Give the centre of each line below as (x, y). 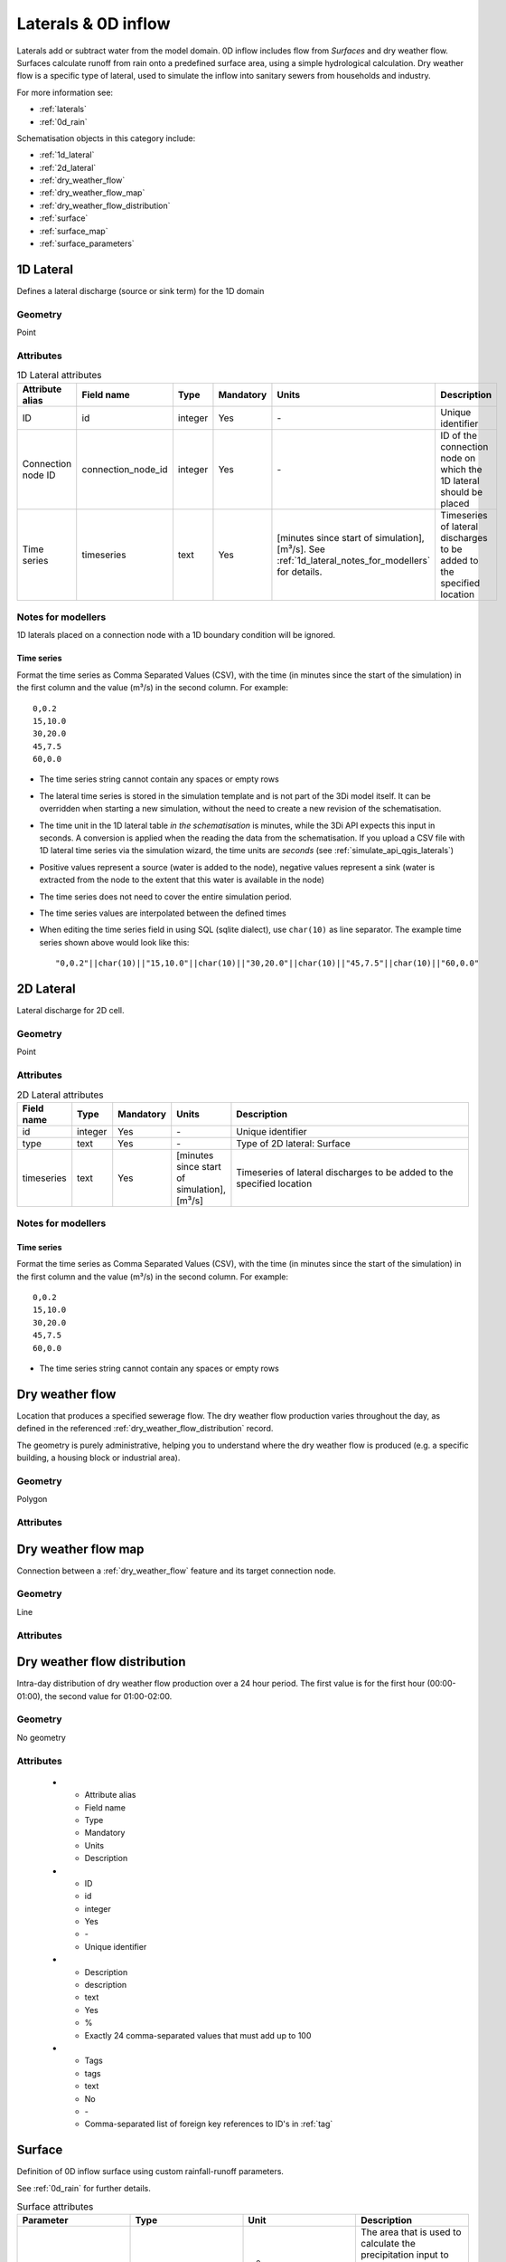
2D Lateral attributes (60, 1095)
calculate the (388, 2244)
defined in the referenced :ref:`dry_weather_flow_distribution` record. (145, 1429)
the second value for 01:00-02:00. (108, 1696)
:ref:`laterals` (63, 109)
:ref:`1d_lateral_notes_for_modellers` (354, 560)
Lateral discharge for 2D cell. (70, 1011)
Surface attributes (55, 2207)
